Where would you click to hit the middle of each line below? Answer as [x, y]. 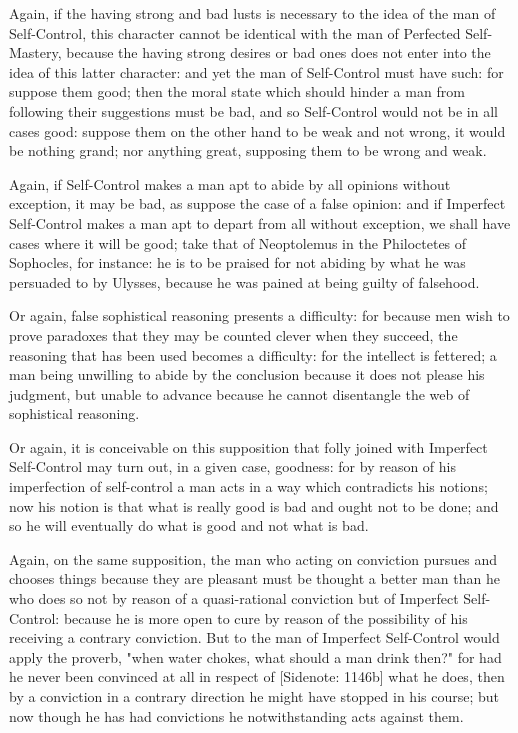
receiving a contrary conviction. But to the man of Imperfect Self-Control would [254, 637]
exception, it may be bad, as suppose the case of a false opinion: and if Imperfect [257, 203]
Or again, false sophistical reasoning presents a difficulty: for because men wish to [259, 315]
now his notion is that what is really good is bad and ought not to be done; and [254, 505]
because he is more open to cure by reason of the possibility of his [265, 617]
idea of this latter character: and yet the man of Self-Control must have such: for [256, 71]
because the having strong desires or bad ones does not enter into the [278, 52]
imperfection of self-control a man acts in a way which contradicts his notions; [248, 486]
